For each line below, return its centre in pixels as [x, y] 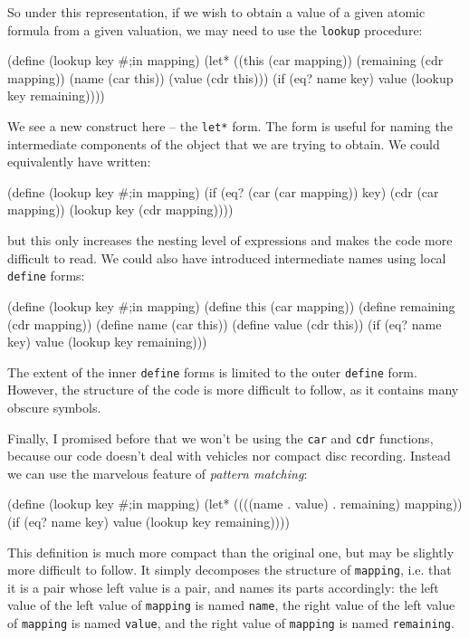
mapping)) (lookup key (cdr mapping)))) [120, 209]
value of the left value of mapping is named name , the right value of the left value [231, 605]
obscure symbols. [54, 407]
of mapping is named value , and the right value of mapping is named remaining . [231, 623]
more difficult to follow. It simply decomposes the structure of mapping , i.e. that [230, 570]
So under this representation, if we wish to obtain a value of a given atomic [216, 12]
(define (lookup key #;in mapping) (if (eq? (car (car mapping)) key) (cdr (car [223, 191]
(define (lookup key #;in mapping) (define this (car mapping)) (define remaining [231, 305]
